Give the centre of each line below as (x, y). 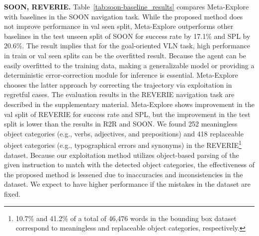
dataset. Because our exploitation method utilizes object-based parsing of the (122, 155)
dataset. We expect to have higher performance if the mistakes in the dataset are (127, 184)
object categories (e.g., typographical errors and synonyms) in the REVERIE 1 (123, 144)
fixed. (12, 193)
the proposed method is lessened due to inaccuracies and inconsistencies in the (124, 174)
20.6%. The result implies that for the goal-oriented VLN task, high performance (127, 46)
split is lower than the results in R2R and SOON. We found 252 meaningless (121, 124)
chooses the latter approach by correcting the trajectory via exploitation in (118, 84)
